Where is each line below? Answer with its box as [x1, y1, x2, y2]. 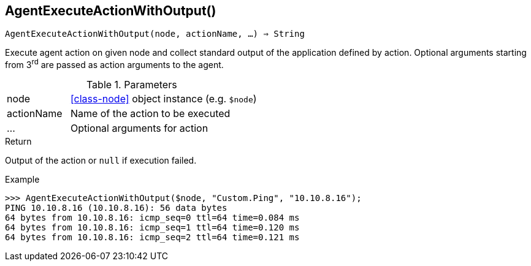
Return [5, 136, 32, 147]
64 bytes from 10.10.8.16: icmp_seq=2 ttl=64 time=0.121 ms [5, 232, 300, 243]
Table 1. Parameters [86, 78, 177, 91]
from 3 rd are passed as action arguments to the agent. [5, 58, 224, 70]
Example [5, 174, 40, 185]
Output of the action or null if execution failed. [5, 155, 197, 166]
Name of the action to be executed [70, 107, 231, 120]
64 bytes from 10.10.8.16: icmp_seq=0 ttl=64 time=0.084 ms [5, 213, 300, 223]
